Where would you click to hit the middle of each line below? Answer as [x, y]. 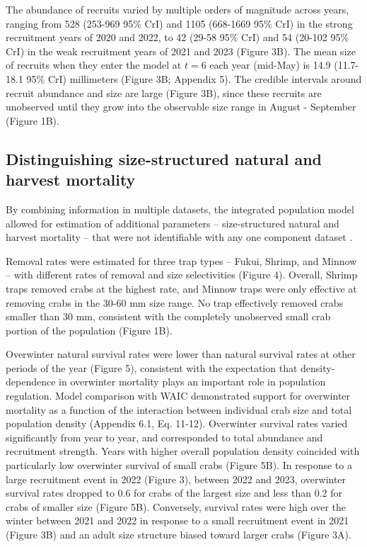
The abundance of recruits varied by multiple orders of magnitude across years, [177, 9]
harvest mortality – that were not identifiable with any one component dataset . [179, 237]
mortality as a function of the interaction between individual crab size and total [179, 409]
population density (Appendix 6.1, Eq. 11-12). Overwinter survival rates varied [177, 423]
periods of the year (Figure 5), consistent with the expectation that [152, 367]
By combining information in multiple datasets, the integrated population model [180, 209]
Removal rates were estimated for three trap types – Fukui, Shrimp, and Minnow [181, 260]
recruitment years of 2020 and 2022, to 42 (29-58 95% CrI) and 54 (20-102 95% [177, 37]
